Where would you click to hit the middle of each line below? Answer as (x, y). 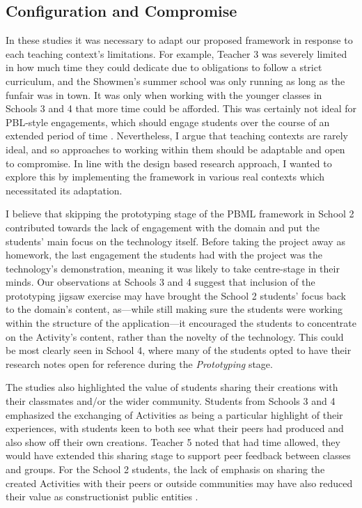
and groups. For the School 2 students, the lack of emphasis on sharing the (165, 469)
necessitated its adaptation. (64, 190)
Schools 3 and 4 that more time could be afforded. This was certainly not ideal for (181, 108)
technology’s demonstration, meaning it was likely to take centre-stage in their (173, 268)
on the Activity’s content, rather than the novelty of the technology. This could (175, 336)
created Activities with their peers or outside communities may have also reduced (179, 483)
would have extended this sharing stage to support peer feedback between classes (178, 455)
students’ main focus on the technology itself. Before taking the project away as (175, 241)
